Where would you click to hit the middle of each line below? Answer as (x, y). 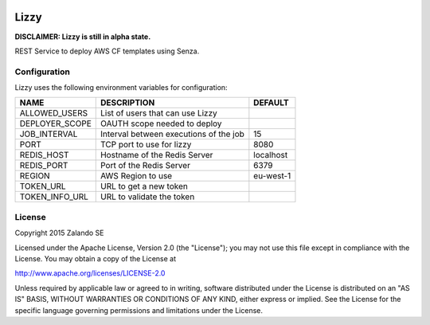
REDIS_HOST (44, 155)
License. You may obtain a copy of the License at (96, 258)
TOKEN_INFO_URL (54, 197)
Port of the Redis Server (145, 166)
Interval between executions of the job (172, 134)
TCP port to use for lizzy (146, 145)
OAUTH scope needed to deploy (161, 123)
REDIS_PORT (44, 166)
